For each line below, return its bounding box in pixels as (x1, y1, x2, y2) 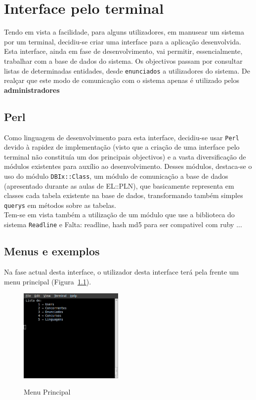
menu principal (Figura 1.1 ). (4, 276, 91, 286)
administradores (4, 84, 60, 95)
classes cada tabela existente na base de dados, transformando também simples (4, 190, 243, 200)
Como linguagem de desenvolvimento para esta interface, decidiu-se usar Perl (4, 132, 239, 142)
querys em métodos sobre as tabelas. (4, 200, 116, 210)
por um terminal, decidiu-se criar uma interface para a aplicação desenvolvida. (4, 36, 241, 46)
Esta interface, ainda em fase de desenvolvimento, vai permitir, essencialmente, (4, 46, 243, 56)
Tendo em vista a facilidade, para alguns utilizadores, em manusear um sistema (4, 27, 244, 37)
